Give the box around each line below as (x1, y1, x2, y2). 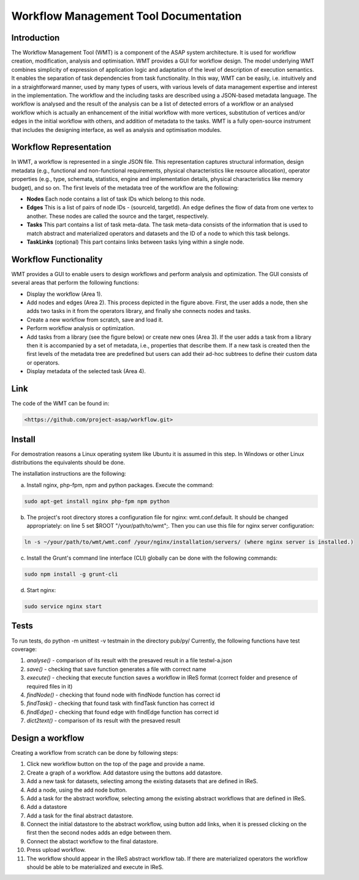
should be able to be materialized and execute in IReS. (26, 863, 164, 871)
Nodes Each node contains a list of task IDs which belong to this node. (26, 195, 205, 203)
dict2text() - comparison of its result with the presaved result (26, 717, 181, 724)
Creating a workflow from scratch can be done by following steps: (11, 749, 178, 756)
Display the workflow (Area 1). (26, 290, 102, 298)
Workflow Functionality (11, 254, 103, 264)
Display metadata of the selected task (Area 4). (26, 368, 146, 375)
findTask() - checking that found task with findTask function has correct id (26, 700, 215, 707)
